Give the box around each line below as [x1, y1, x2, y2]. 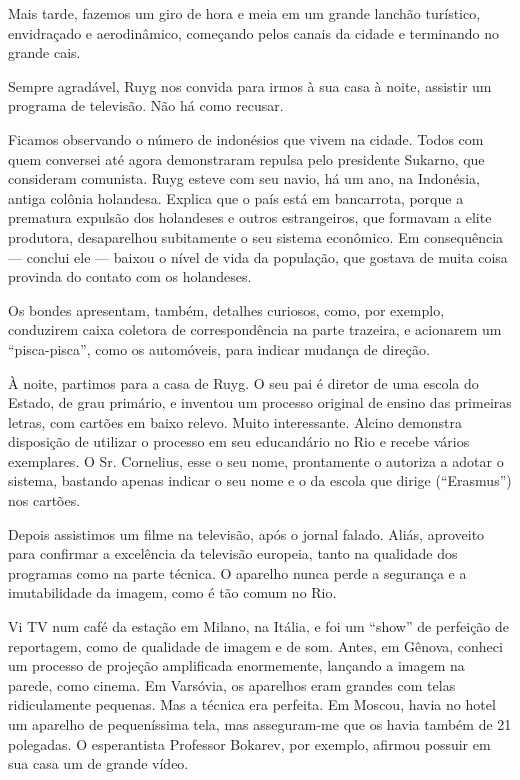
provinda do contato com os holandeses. [8, 266, 252, 287]
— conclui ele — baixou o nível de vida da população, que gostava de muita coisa [8, 246, 508, 267]
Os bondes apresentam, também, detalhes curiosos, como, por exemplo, [8, 299, 445, 320]
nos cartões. [8, 490, 81, 511]
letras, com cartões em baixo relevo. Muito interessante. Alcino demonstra [8, 411, 462, 432]
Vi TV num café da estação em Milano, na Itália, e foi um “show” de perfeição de [8, 616, 510, 637]
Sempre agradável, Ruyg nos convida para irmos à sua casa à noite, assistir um [8, 75, 492, 96]
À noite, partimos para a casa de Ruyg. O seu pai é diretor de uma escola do [8, 372, 479, 393]
